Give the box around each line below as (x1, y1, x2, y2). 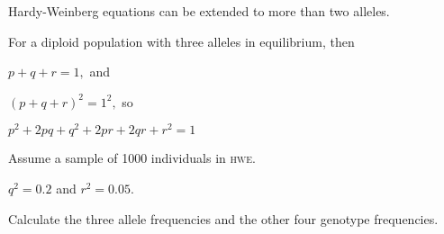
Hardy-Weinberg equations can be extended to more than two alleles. (8, 2, 390, 20)
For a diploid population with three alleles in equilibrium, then (8, 31, 355, 50)
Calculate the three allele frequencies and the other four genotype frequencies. (8, 209, 439, 228)
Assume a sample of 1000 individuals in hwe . (8, 148, 256, 167)
